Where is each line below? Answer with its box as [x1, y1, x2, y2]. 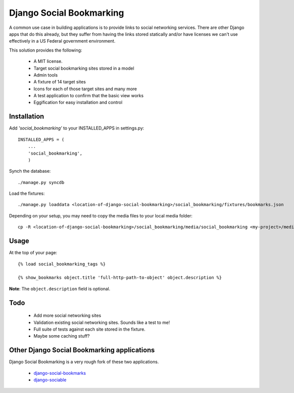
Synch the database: [9, 168, 51, 174]
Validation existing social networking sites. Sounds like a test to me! [33, 319, 170, 325]
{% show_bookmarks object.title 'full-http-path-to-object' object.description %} [18, 275, 222, 281]
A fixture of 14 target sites [33, 79, 86, 85]
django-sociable [33, 377, 67, 383]
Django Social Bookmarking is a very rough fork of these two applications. [9, 359, 159, 365]
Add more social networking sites [33, 313, 101, 318]
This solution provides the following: [9, 47, 82, 53]
